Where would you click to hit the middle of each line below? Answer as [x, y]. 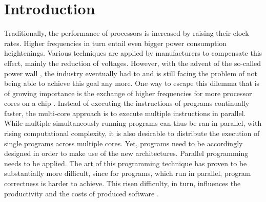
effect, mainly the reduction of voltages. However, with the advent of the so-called [133, 63]
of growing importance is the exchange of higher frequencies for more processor [128, 93]
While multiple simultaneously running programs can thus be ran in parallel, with [133, 123]
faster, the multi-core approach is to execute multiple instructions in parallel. [125, 113]
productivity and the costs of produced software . [81, 193]
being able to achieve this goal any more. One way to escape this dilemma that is [132, 83]
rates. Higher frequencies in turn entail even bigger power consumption [116, 43]
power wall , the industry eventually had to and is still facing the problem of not [131, 73]
